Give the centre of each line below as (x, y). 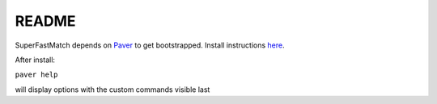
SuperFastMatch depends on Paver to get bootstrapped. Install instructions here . (150, 45)
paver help (36, 75)
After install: (35, 60)
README (45, 21)
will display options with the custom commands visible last (112, 89)
